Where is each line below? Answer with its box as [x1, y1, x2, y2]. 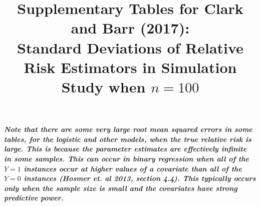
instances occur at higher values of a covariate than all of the [24, 163, 242, 173]
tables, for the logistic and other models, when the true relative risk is [4, 133, 251, 144]
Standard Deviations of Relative [17, 37, 243, 57]
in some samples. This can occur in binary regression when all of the [4, 153, 249, 163]
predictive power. [4, 192, 64, 203]
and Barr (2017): [71, 17, 190, 38]
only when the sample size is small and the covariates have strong [4, 182, 237, 193]
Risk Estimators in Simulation [24, 56, 237, 77]
